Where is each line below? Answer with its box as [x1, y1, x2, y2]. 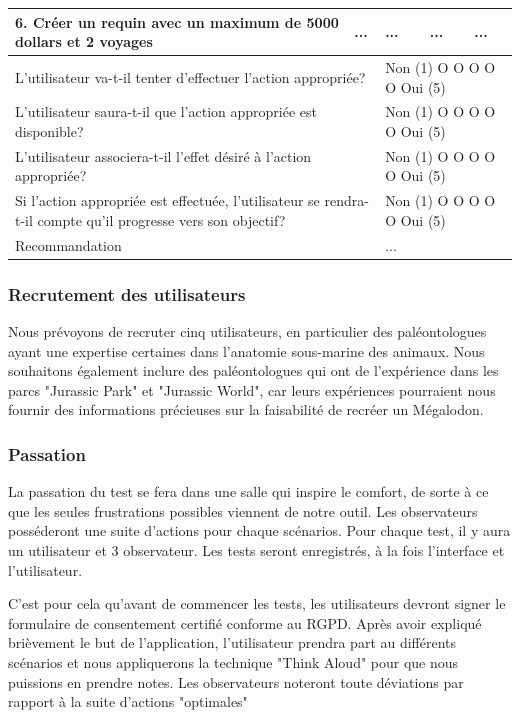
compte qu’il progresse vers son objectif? [37, 209, 286, 230]
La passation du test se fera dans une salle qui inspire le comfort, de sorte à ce [8, 481, 489, 502]
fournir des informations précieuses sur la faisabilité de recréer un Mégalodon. [8, 399, 484, 420]
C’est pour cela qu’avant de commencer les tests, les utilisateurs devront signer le [8, 593, 506, 614]
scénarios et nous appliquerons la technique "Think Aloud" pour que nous [8, 651, 459, 672]
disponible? [15, 120, 84, 141]
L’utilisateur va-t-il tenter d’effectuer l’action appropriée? [15, 66, 366, 87]
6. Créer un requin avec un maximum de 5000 [15, 11, 339, 32]
